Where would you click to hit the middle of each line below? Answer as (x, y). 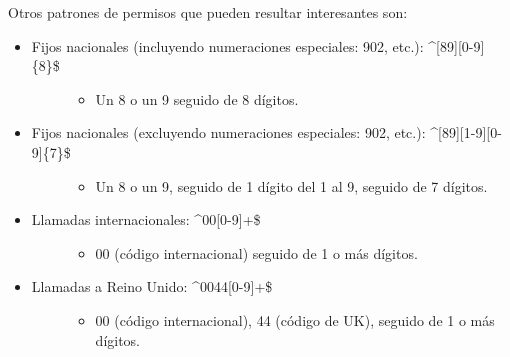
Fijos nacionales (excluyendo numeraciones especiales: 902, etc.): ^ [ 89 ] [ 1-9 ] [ (261, 132)
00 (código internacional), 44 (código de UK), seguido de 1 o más (295, 319)
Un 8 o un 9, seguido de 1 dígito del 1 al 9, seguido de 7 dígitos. (291, 185)
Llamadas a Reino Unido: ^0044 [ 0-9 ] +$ (152, 286)
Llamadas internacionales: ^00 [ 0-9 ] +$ (146, 219)
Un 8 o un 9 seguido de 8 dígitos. (197, 98)
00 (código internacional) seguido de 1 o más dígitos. (256, 252)
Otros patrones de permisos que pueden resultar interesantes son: (208, 12)
